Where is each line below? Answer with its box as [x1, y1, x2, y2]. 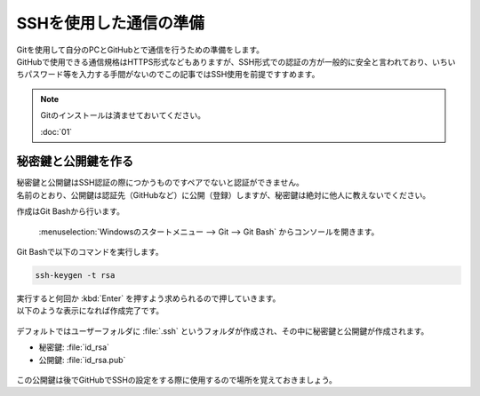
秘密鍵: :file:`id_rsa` [38, 342, 110, 352]
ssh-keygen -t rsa [35, 270, 116, 280]
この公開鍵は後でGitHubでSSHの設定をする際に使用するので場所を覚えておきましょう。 [16, 374, 338, 385]
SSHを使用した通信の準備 [16, 13, 204, 33]
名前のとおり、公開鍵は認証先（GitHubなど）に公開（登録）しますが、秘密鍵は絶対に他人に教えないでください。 [16, 189, 431, 200]
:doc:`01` [40, 126, 73, 137]
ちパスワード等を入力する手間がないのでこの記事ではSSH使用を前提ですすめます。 [16, 69, 320, 80]
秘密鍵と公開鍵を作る [16, 154, 133, 169]
